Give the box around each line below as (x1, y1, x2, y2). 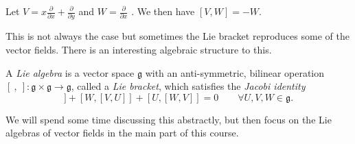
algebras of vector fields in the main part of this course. (5, 125, 239, 140)
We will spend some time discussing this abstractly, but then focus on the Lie (5, 112, 332, 126)
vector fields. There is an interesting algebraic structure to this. (5, 42, 272, 56)
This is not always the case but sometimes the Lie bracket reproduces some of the (5, 29, 350, 43)
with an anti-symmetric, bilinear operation (145, 65, 325, 80)
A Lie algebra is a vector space (5, 65, 135, 80)
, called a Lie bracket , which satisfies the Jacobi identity (71, 79, 306, 93)
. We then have (131, 4, 195, 18)
